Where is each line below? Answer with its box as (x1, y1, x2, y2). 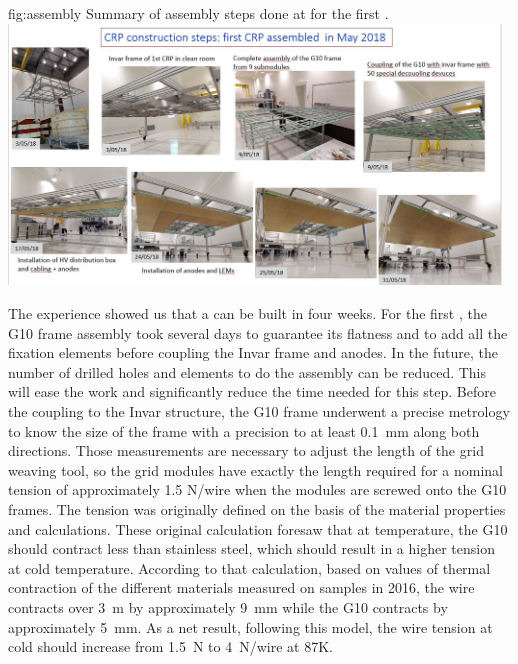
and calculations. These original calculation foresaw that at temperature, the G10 (8, 518, 508, 539)
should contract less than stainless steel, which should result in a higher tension (8, 538, 495, 559)
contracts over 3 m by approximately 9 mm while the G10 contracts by (8, 596, 448, 617)
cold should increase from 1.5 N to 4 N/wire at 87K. (8, 636, 333, 657)
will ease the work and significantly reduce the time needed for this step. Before (8, 381, 496, 402)
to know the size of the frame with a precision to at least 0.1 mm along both (8, 420, 480, 441)
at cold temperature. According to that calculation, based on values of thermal (8, 557, 491, 578)
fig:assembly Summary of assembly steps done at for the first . (8, 3, 389, 23)
